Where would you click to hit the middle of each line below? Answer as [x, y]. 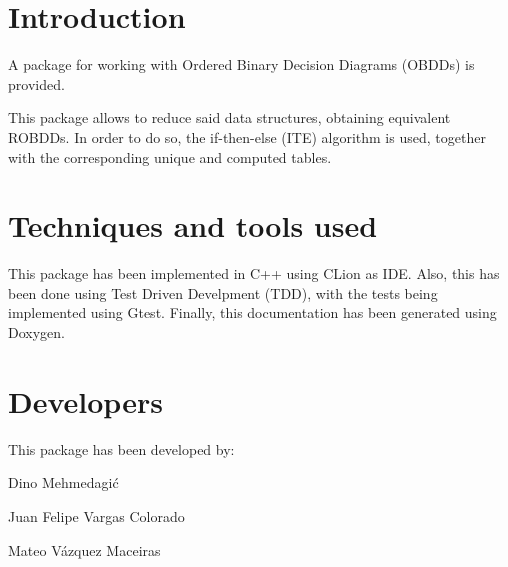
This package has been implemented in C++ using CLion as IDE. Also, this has [254, 273]
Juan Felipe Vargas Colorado [96, 515]
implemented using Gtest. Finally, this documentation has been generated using [252, 312]
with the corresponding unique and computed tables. [170, 156]
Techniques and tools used [193, 225]
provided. [36, 83]
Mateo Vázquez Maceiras [84, 549]
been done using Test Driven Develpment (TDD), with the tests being [223, 292]
